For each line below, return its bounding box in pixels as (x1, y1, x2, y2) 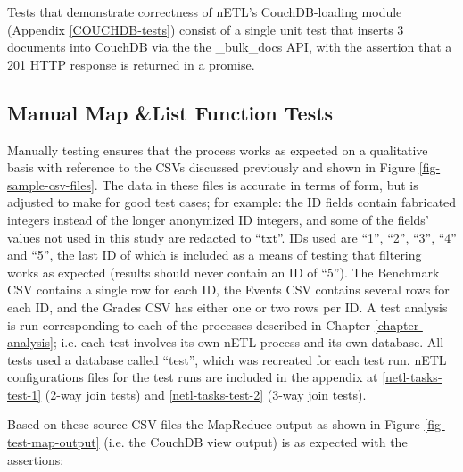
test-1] (7, 385, 42, 403)
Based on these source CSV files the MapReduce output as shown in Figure (7, 415, 420, 434)
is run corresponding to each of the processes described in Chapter (7, 315, 371, 334)
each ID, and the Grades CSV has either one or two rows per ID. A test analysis (7, 297, 448, 316)
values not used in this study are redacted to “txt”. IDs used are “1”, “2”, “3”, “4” (7, 228, 457, 246)
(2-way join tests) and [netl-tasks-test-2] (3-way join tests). (45, 385, 367, 403)
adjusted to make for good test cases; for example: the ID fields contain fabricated (7, 193, 457, 211)
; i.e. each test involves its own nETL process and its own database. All (53, 333, 444, 352)
